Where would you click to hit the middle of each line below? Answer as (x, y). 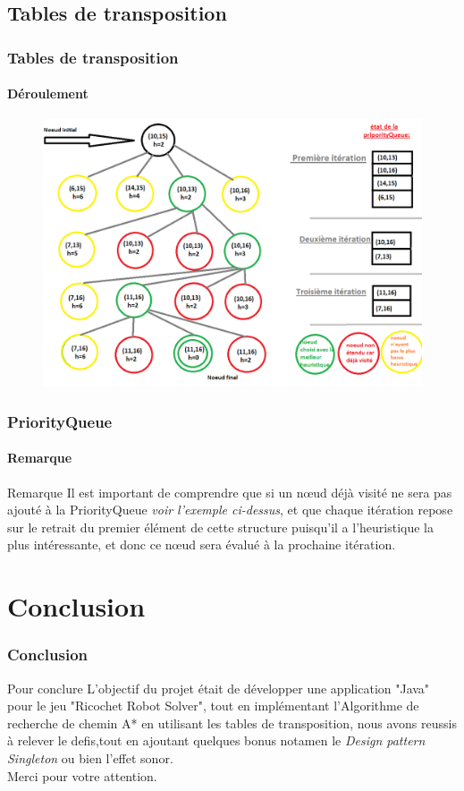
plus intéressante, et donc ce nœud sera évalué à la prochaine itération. (202, 544)
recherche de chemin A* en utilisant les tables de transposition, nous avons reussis (232, 723)
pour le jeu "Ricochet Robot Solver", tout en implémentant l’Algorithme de (213, 706)
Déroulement (48, 94)
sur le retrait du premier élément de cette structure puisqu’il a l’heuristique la (221, 527)
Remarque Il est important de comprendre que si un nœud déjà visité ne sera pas (230, 492)
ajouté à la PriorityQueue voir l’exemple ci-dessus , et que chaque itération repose (230, 510)
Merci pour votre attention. (82, 775)
